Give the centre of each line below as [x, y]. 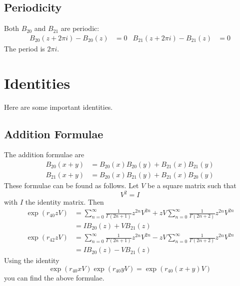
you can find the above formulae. [54, 278]
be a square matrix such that [192, 185]
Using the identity [32, 260]
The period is [24, 48]
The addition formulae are [44, 154]
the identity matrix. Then [64, 202]
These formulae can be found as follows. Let [71, 185]
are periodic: [80, 28]
